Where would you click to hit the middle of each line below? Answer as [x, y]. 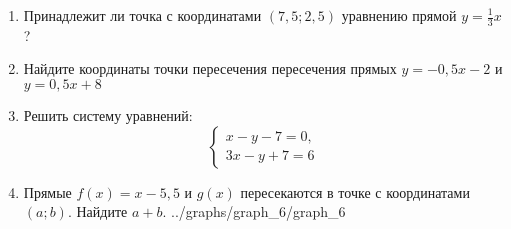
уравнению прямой [399, 15]
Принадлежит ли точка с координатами [142, 15]
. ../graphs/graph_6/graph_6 [254, 211]
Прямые [47, 191]
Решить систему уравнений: [108, 115]
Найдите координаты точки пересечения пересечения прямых [210, 68]
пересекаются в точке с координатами [355, 191]
